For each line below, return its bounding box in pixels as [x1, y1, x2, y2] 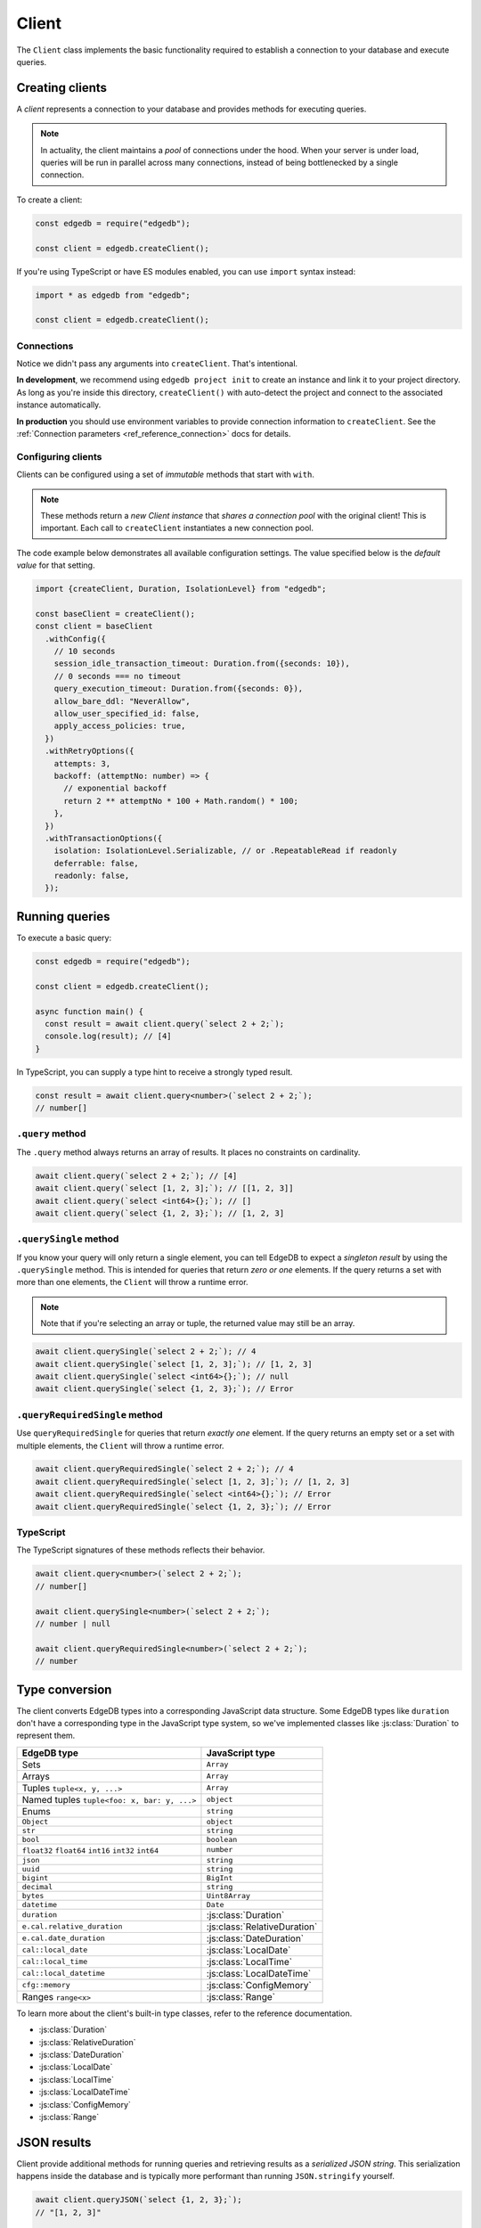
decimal [21, 1881, 53, 1891]
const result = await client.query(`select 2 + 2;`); [45, 1019, 285, 1028]
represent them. [16, 1730, 76, 1741]
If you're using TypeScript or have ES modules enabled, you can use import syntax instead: [16, 266, 356, 276]
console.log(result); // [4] [45, 1031, 173, 1042]
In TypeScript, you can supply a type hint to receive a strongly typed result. [16, 1066, 293, 1077]
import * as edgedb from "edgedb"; [35, 290, 191, 300]
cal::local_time [21, 1957, 88, 1967]
